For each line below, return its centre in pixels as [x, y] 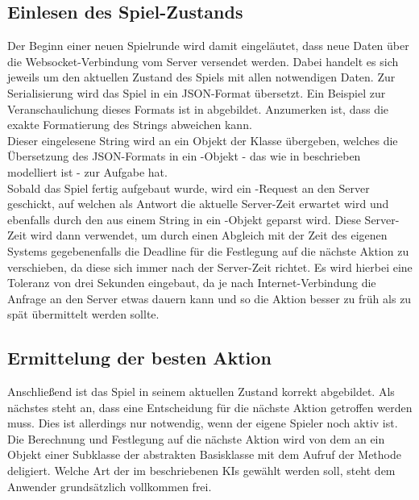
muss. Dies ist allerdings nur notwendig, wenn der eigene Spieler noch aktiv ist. [203, 423]
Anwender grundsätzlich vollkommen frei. [110, 486]
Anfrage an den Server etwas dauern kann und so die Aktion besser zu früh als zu [209, 298]
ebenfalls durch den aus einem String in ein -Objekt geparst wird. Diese [184, 219]
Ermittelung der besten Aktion [139, 358]
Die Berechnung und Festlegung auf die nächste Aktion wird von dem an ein [196, 438]
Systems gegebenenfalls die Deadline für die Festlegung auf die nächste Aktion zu [208, 250]
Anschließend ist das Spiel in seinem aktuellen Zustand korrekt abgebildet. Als [201, 392]
